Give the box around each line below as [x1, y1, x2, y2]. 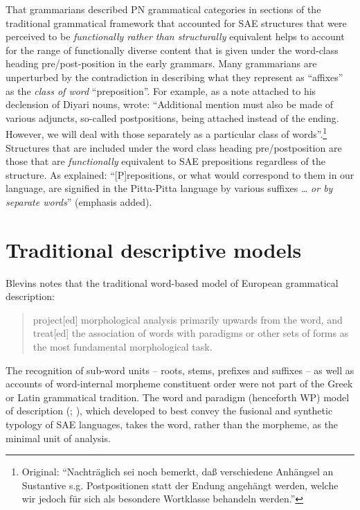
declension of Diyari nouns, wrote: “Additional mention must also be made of [6, 97, 334, 112]
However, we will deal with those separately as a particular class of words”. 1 [6, 125, 327, 141]
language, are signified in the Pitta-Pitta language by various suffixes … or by [6, 181, 333, 195]
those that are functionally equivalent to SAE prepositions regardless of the [6, 154, 325, 168]
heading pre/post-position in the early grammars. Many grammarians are [6, 56, 317, 71]
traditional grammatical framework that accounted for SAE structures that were [6, 15, 347, 30]
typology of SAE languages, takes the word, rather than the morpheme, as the [6, 417, 339, 432]
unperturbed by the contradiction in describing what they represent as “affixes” [6, 69, 343, 84]
